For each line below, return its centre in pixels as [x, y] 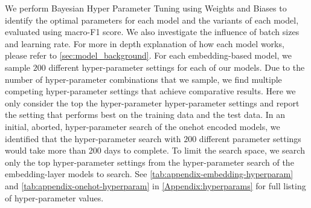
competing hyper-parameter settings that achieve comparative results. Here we [150, 91]
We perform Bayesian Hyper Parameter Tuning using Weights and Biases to [146, 8]
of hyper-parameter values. [54, 197]
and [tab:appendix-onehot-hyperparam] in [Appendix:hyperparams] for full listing [155, 185]
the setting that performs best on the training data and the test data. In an [145, 115]
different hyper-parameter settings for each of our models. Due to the [177, 67]
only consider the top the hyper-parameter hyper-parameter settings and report [152, 102]
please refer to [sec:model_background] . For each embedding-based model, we [149, 55]
